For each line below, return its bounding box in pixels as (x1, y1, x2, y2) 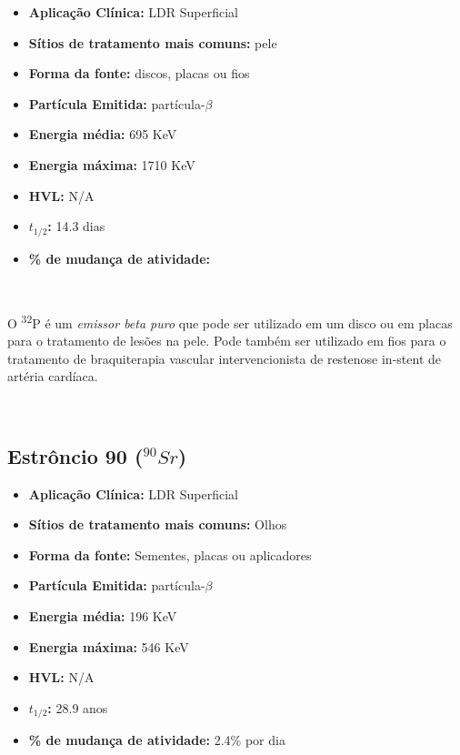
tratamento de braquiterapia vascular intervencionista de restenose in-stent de (7, 348, 441, 367)
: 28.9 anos (47, 698, 108, 717)
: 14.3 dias (47, 216, 105, 236)
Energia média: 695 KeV (28, 125, 177, 144)
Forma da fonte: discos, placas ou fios (28, 64, 250, 83)
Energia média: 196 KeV (28, 607, 177, 625)
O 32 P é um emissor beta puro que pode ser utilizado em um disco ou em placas (7, 310, 453, 332)
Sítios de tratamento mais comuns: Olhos (28, 515, 287, 534)
